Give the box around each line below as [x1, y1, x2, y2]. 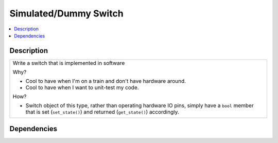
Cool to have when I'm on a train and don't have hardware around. [25, 77, 186, 84]
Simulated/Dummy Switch [9, 8, 124, 19]
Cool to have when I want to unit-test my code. [25, 84, 139, 91]
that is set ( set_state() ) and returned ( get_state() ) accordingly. [25, 108, 180, 115]
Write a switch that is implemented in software [12, 59, 125, 66]
